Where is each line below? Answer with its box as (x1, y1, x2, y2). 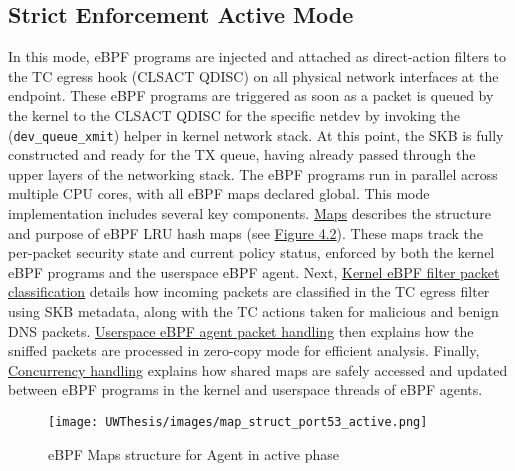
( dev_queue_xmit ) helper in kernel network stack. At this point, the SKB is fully (8, 124, 504, 145)
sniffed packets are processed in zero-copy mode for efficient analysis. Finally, (8, 340, 480, 361)
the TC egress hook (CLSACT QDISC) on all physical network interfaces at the (8, 65, 499, 86)
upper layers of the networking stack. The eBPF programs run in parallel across (8, 163, 498, 184)
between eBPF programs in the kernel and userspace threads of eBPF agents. (8, 379, 483, 400)
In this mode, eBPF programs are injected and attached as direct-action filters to (8, 46, 507, 67)
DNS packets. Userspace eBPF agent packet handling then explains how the (8, 320, 474, 341)
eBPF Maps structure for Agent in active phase (48, 443, 340, 464)
